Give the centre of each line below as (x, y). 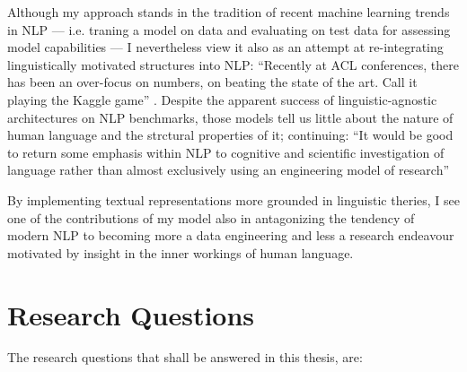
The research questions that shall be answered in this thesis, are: (185, 357)
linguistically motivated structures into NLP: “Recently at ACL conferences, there (233, 64)
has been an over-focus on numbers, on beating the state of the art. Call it (212, 82)
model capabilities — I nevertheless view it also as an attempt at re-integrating (225, 47)
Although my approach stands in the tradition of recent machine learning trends (229, 12)
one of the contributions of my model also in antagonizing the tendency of (211, 217)
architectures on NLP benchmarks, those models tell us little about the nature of (230, 117)
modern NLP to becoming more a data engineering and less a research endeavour (231, 235)
